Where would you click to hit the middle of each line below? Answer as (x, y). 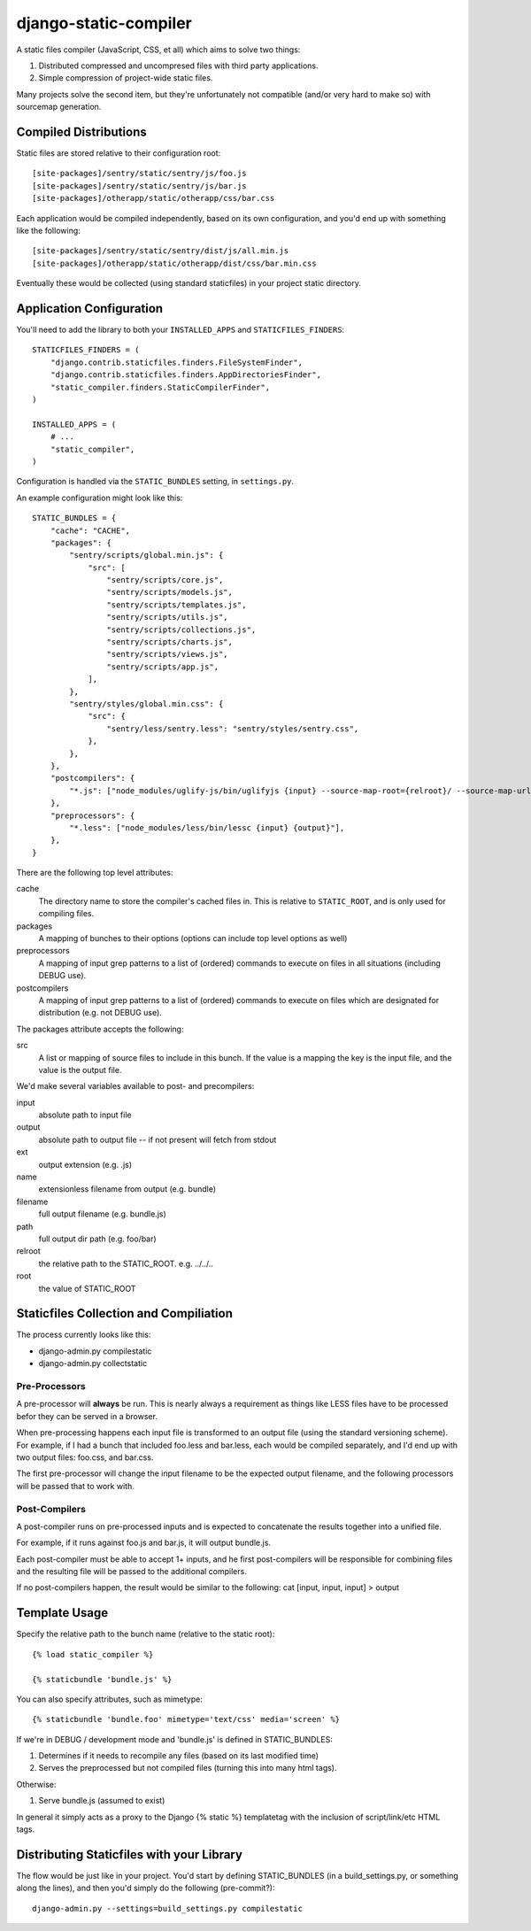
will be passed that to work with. (75, 1486)
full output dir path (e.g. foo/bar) (97, 1239)
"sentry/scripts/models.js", (170, 592)
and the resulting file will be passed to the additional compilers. (131, 1572)
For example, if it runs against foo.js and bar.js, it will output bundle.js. (144, 1543)
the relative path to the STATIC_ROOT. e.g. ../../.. (126, 1263)
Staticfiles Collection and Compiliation (125, 1313)
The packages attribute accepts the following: (100, 1029)
